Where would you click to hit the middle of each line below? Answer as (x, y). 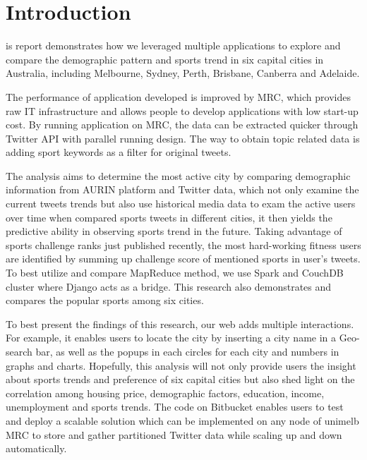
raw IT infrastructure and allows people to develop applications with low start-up (182, 110)
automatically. (36, 448)
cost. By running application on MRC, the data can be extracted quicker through (182, 125)
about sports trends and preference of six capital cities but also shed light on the (180, 379)
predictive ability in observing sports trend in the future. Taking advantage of (174, 231)
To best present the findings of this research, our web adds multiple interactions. (180, 323)
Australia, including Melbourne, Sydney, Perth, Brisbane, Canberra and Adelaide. (183, 73)
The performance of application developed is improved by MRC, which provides (178, 96)
